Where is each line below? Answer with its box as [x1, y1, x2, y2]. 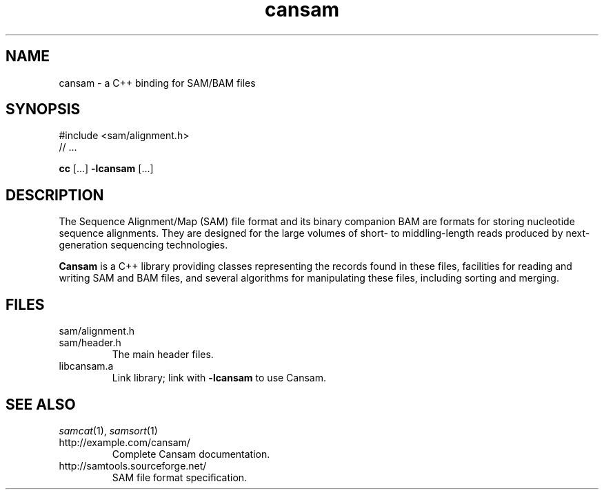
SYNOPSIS [6, 101, 81, 118]
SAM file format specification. [112, 471, 248, 483]
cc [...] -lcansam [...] [59, 162, 154, 175]
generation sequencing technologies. [59, 239, 228, 251]
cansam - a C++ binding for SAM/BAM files [59, 76, 256, 89]
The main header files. [112, 348, 214, 361]
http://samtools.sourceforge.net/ [59, 459, 207, 472]
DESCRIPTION [6, 186, 104, 204]
